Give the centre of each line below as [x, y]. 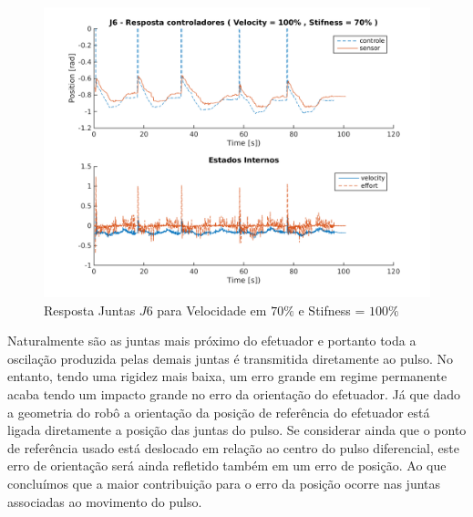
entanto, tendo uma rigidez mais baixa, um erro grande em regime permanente [227, 376]
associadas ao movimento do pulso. [105, 501]
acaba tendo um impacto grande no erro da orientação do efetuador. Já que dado [234, 393]
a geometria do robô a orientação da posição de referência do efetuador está [219, 412]
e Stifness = [332, 310]
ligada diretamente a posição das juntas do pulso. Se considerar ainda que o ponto [237, 430]
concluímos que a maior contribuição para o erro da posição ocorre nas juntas [224, 483]
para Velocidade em [212, 310]
